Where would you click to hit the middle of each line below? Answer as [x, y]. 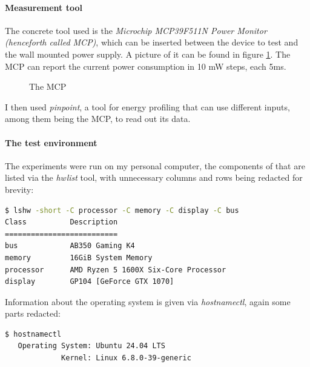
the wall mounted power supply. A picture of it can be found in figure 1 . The [148, 54]
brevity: [19, 189]
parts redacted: [33, 313]
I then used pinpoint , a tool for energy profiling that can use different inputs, [147, 106]
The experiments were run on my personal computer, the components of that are [155, 165]
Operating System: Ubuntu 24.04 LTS [91, 346]
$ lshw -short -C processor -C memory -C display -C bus [122, 210]
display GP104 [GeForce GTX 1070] [90, 282]
